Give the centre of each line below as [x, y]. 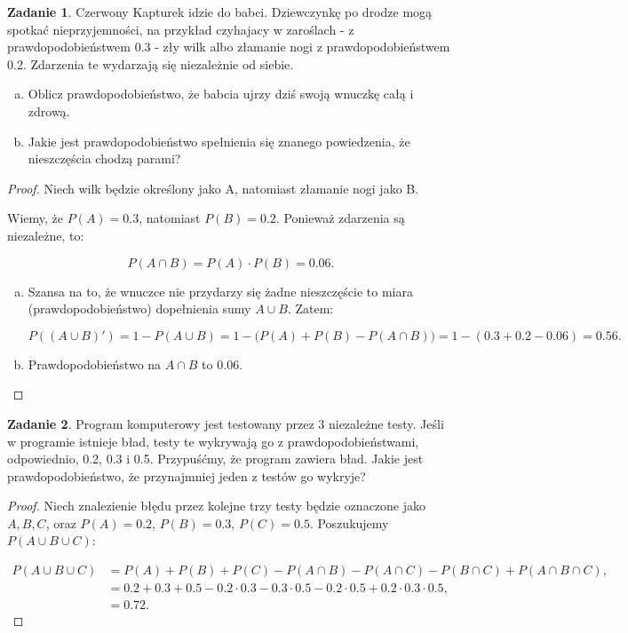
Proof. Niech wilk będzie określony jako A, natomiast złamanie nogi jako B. [213, 188]
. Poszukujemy [349, 522]
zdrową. [49, 111]
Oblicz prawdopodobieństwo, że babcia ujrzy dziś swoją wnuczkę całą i [221, 94]
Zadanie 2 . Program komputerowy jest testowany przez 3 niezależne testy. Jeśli [226, 423]
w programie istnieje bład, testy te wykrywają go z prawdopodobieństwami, [213, 441]
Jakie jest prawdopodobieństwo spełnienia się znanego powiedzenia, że [219, 141]
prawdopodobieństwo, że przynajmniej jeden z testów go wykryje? [187, 475]
